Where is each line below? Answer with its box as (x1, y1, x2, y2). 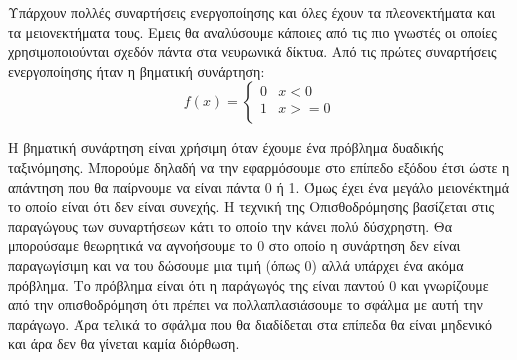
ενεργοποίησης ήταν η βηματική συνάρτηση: (8, 60, 265, 81)
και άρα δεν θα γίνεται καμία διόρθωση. (8, 333, 240, 354)
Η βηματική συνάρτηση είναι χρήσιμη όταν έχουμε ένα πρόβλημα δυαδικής (8, 137, 444, 158)
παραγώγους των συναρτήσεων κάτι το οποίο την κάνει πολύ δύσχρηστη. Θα (8, 215, 453, 236)
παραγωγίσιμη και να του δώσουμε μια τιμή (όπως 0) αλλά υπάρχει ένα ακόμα (8, 254, 464, 275)
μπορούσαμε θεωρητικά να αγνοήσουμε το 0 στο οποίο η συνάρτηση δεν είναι (8, 235, 461, 256)
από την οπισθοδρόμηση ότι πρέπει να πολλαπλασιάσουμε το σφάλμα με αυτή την (8, 294, 483, 315)
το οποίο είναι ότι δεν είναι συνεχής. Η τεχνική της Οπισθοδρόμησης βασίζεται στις (8, 196, 495, 217)
